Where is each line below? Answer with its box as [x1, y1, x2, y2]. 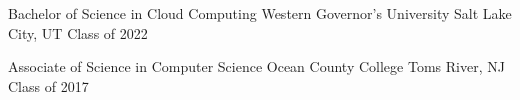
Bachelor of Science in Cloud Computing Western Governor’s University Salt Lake [8, 3, 512, 23]
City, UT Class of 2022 [8, 22, 148, 43]
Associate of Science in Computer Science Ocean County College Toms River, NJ [8, 56, 505, 77]
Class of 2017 [8, 75, 89, 96]
